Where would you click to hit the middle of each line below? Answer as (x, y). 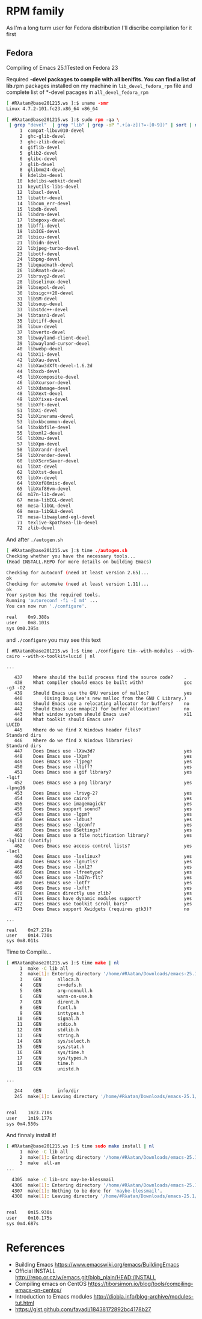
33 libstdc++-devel (43, 310)
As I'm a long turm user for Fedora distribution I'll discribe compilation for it (99, 28)
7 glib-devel (37, 164)
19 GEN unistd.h (48, 1069)
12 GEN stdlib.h (48, 1030)
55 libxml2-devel (40, 433)
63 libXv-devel (38, 478)
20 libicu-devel (39, 237)
